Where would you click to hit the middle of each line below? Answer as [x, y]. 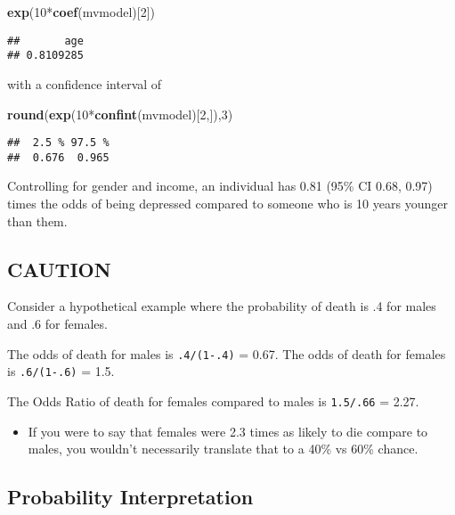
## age [45, 41]
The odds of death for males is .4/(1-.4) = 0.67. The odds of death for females [227, 353]
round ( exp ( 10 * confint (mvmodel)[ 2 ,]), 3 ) [120, 114]
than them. [37, 221]
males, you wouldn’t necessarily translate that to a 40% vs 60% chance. [223, 449]
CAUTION [59, 269]
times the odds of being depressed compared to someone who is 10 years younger [227, 203]
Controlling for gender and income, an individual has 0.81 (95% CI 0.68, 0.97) [220, 186]
